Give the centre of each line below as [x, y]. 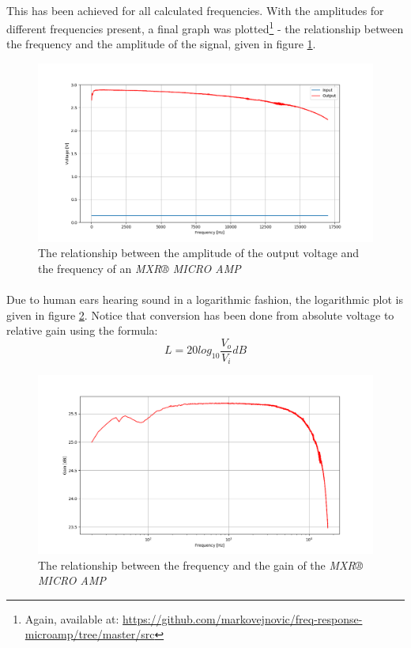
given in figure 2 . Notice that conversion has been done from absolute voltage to [200, 315]
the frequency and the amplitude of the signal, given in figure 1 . [161, 44]
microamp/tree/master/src [90, 634]
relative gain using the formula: [82, 330]
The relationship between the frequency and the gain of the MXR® [201, 565]
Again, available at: [72, 618]
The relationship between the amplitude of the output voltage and [199, 253]
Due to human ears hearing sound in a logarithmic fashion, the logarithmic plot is [205, 299]
